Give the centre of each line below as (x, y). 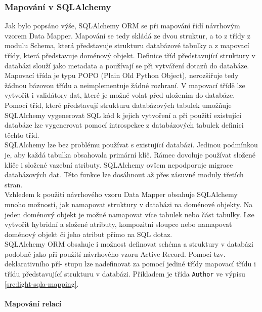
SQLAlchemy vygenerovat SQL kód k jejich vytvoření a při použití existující (123, 115)
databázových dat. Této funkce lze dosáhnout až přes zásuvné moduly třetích (124, 174)
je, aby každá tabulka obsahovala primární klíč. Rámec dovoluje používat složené (130, 154)
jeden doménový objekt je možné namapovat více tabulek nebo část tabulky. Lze (129, 214)
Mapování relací (33, 303)
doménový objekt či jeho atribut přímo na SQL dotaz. (89, 234)
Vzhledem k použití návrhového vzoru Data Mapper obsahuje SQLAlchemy (121, 194)
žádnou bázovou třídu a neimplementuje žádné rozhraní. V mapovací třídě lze (125, 85)
